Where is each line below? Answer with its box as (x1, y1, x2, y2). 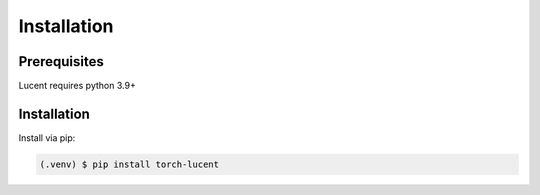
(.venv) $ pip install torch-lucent (39, 158, 220, 170)
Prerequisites (18, 53, 104, 70)
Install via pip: (18, 131, 76, 144)
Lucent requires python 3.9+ (18, 80, 137, 92)
